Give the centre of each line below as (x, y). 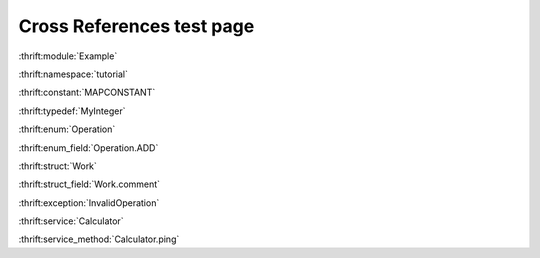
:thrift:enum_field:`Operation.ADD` (88, 147)
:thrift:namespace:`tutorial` (73, 74)
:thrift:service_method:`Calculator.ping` (99, 239)
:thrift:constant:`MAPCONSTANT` (87, 92)
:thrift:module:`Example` (68, 56)
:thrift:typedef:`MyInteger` (72, 111)
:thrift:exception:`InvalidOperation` (89, 202)
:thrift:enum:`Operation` (67, 129)
